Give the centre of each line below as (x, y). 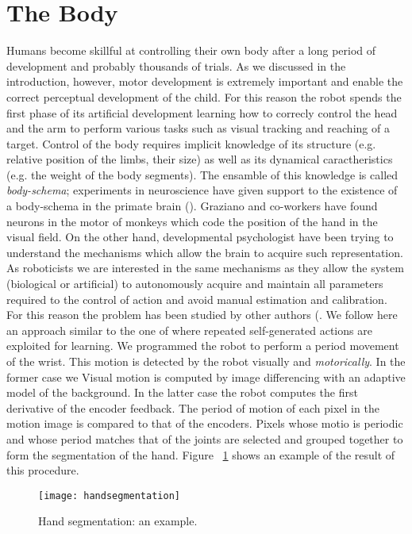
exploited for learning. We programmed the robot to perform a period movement (203, 346)
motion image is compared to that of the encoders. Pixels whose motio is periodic (205, 423)
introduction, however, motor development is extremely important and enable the (205, 81)
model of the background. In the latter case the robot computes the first (182, 392)
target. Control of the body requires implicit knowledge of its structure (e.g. (191, 143)
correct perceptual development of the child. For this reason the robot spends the (204, 96)
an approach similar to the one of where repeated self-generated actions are (189, 330)
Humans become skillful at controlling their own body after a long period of (191, 50)
